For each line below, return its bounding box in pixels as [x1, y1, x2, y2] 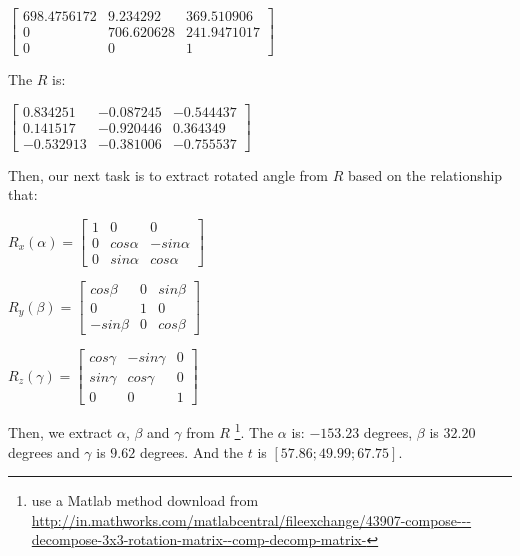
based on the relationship [347, 164, 503, 185]
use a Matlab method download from [31, 490, 259, 511]
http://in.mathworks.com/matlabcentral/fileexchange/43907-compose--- [31, 509, 472, 530]
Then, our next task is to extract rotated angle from [8, 164, 328, 185]
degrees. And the [139, 441, 244, 462]
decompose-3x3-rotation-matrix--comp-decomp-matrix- [31, 529, 367, 550]
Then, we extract [8, 421, 113, 442]
